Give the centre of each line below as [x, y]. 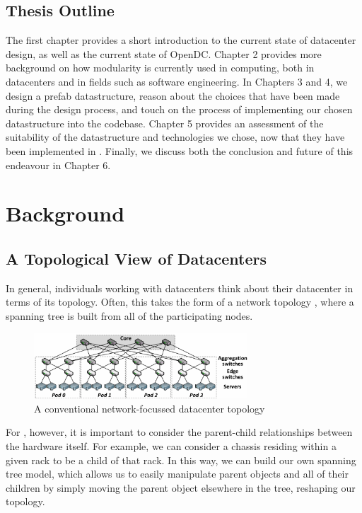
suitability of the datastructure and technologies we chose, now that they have [175, 137]
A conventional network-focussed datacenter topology [150, 408]
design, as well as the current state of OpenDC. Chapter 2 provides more [164, 53]
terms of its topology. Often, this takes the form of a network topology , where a [180, 302]
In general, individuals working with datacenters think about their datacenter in [180, 288]
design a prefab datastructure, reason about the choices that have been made [173, 95]
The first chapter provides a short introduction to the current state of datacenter [181, 40]
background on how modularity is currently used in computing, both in [160, 68]
